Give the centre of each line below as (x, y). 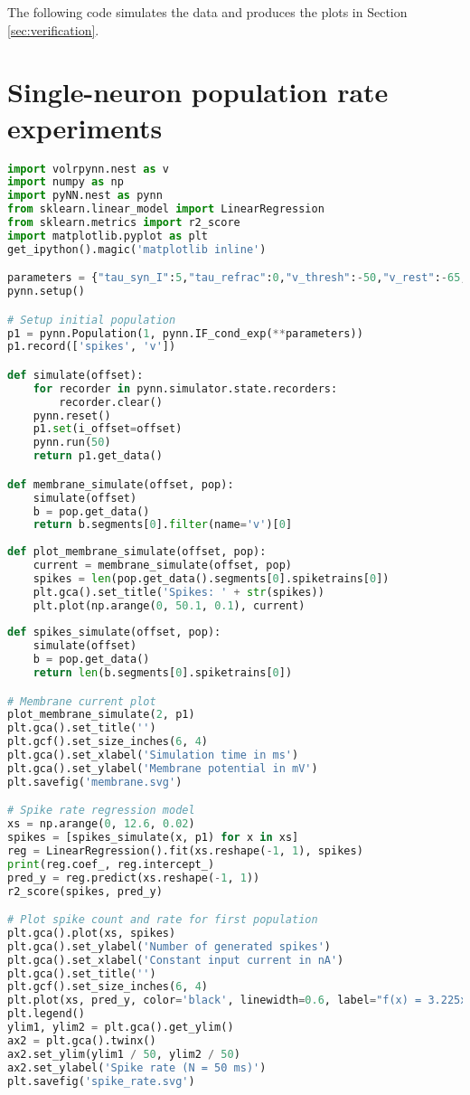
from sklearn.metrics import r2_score (124, 222)
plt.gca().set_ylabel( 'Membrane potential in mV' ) (163, 768)
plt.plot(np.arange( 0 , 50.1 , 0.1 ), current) (169, 605)
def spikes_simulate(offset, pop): (114, 632)
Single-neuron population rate (198, 92)
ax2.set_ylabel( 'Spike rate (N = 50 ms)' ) (137, 1067)
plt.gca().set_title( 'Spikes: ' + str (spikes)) (179, 592)
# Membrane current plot (82, 701)
